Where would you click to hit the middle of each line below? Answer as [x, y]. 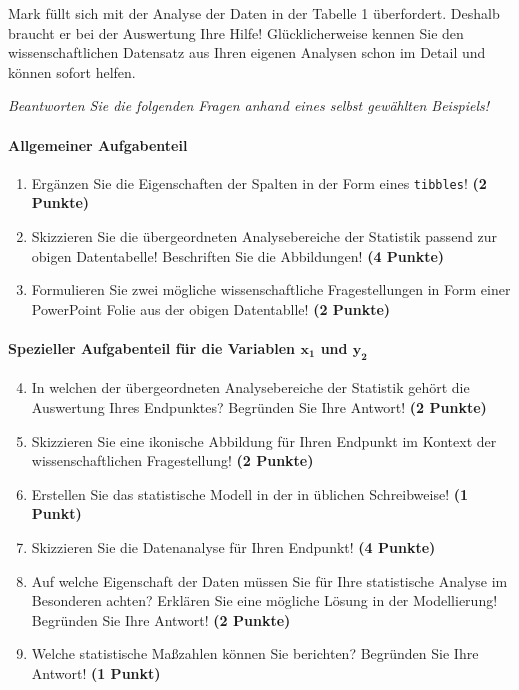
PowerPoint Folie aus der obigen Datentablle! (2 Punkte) [211, 308]
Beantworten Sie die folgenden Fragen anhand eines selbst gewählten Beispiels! [249, 105]
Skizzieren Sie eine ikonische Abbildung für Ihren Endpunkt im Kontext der [264, 440]
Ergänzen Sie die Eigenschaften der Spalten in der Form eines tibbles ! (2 [259, 182]
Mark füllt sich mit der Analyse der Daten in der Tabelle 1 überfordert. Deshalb [254, 13]
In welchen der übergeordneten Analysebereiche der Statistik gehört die [250, 387]
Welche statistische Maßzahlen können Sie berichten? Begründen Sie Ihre [255, 653]
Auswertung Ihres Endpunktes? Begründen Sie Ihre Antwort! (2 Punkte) [259, 406]
